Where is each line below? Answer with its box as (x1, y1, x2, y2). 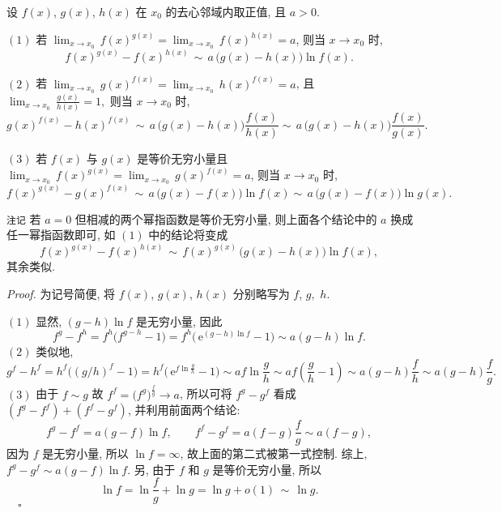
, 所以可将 (180, 385, 232, 402)
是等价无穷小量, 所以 (212, 460, 322, 477)
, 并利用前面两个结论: (127, 401, 240, 418)
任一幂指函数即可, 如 (6, 226, 116, 243)
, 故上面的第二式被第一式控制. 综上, (180, 445, 368, 462)
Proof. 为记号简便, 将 (6, 284, 116, 301)
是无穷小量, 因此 (136, 312, 223, 329)
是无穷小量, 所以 (42, 445, 129, 462)
